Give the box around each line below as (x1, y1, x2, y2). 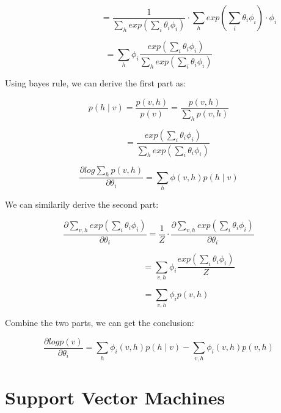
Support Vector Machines (5, 384, 225, 409)
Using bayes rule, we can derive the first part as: (5, 77, 186, 89)
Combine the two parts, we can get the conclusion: (5, 316, 194, 329)
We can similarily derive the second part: (5, 198, 159, 211)
